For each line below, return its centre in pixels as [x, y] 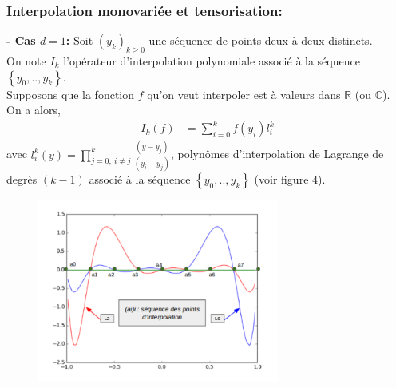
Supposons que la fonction [71, 94]
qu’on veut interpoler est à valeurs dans [244, 94]
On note [26, 61]
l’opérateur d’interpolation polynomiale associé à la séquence [212, 61]
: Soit [79, 40]
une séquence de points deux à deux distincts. [261, 40]
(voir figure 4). [290, 178]
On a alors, [34, 110]
